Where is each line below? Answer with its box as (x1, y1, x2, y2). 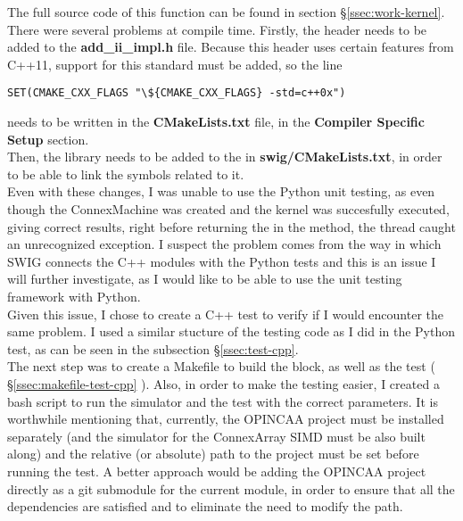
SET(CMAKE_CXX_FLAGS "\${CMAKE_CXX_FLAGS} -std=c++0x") (7, 87, 346, 100)
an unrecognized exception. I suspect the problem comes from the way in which (7, 235, 442, 253)
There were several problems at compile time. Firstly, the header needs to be (7, 20, 427, 38)
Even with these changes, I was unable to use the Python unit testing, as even (7, 182, 435, 201)
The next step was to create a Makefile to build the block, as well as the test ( (7, 357, 435, 376)
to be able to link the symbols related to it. (7, 164, 244, 183)
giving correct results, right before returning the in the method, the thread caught (7, 217, 456, 236)
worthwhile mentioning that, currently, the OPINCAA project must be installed (7, 409, 444, 428)
